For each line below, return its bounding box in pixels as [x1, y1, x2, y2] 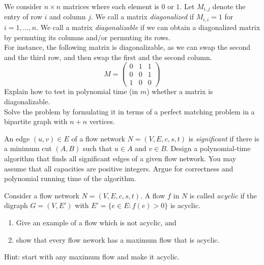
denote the [212, 1, 246, 11]
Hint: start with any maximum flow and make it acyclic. [4, 251, 180, 262]
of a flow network [71, 133, 125, 143]
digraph [4, 200, 28, 211]
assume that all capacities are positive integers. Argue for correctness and [4, 163, 233, 173]
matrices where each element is [63, 1, 159, 11]
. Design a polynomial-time [166, 143, 251, 154]
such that [82, 143, 112, 154]
